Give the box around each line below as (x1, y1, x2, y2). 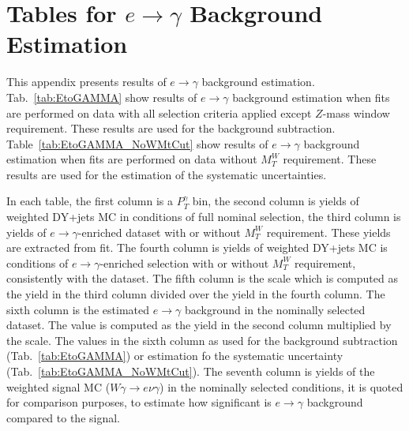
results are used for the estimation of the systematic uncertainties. (6, 166, 327, 182)
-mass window (322, 104, 390, 121)
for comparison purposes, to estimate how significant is (6, 394, 272, 410)
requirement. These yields (266, 223, 391, 240)
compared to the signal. (6, 409, 121, 425)
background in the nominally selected (184, 301, 366, 317)
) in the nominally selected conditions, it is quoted (159, 378, 403, 395)
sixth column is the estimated (6, 301, 150, 317)
